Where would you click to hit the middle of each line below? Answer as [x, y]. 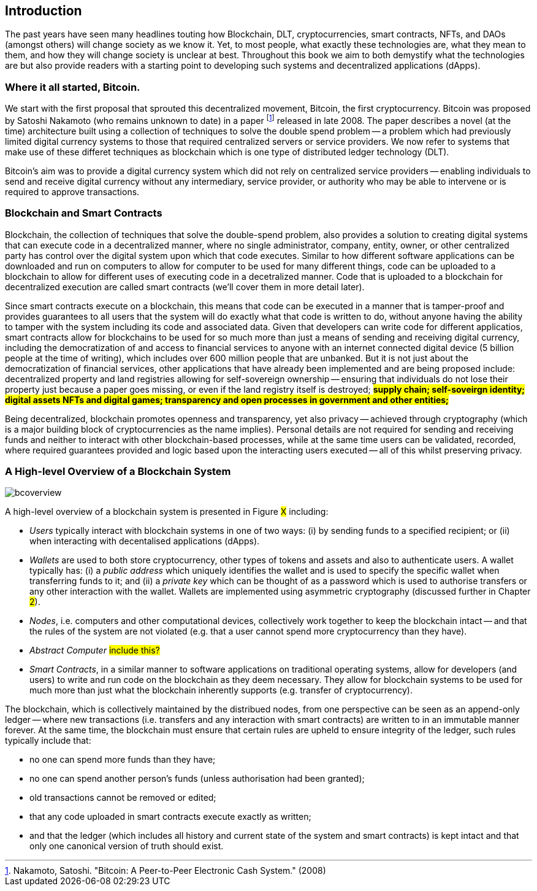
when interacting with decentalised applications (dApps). [145, 541]
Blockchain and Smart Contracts [84, 213]
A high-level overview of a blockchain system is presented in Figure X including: [167, 512]
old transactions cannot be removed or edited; [123, 798]
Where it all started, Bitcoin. [73, 87]
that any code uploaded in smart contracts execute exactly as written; [170, 817]
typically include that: [48, 741]
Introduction [44, 11]
